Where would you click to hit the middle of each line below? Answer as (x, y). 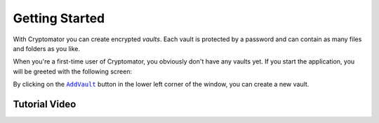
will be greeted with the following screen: (73, 71)
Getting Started (59, 18)
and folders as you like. (47, 48)
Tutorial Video (45, 104)
